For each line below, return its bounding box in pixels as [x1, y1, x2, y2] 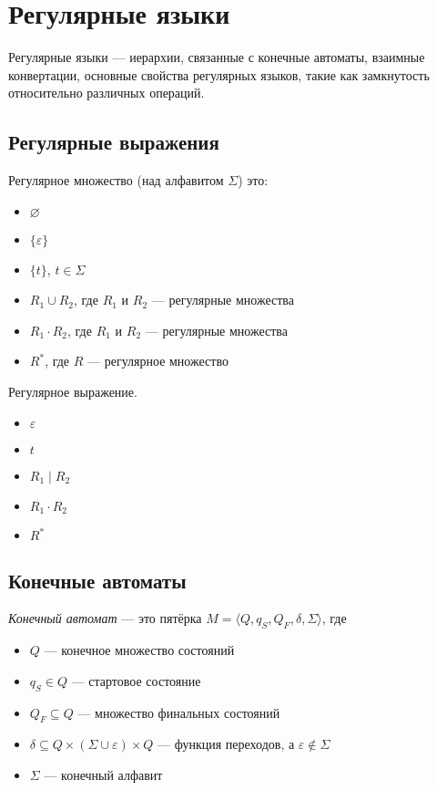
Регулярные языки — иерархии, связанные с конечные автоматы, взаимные [8, 47, 425, 67]
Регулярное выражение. [8, 382, 137, 401]
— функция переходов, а [158, 734, 295, 754]
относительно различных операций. [8, 83, 205, 102]
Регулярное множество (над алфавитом [8, 171, 224, 190]
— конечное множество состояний [44, 640, 235, 660]
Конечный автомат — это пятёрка [8, 608, 202, 628]
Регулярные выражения [8, 128, 219, 156]
